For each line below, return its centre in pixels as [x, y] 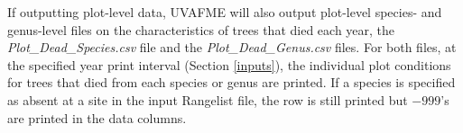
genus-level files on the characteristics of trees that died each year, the [201, 29]
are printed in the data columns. [97, 117]
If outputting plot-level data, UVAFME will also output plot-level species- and [225, 12]
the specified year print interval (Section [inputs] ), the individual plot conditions [229, 64]
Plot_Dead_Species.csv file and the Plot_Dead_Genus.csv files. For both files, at [232, 47]
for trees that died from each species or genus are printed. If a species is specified [231, 82]
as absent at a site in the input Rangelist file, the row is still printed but [208, 99]
